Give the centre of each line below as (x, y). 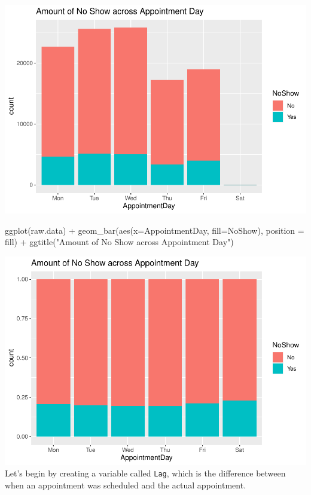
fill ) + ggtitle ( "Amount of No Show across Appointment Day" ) (119, 242)
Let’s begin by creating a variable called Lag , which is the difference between (145, 473)
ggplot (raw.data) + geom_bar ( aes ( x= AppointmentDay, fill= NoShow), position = (155, 230)
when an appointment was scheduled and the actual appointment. (126, 485)
